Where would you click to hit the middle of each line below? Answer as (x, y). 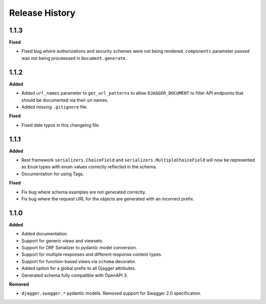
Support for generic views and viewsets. (62, 241)
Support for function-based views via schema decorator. (79, 261)
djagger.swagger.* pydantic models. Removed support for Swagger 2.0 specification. (111, 293)
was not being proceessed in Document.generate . (74, 58)
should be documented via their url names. (65, 100)
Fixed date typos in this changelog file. (61, 125)
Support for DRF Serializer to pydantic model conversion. (79, 248)
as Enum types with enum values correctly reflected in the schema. (89, 167)
